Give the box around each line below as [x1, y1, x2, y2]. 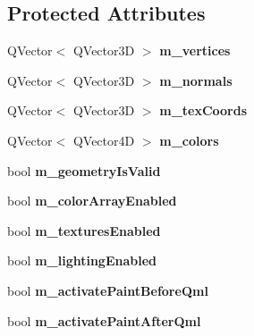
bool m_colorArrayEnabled [7, 191, 177, 210]
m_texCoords [159, 101, 248, 120]
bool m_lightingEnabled [7, 251, 157, 270]
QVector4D [72, 130, 135, 149]
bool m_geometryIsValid [7, 161, 161, 180]
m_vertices [159, 41, 231, 60]
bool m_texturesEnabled [7, 221, 161, 239]
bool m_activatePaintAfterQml [7, 311, 201, 330]
